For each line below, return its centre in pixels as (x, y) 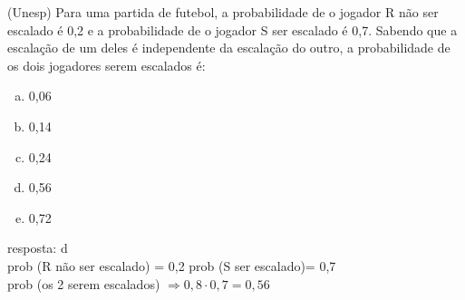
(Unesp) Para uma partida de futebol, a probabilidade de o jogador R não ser (223, 12)
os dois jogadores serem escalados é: (107, 65)
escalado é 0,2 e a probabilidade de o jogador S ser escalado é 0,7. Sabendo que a (232, 29)
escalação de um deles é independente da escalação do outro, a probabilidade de (229, 48)
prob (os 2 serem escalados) (84, 283)
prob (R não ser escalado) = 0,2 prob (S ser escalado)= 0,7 (172, 265)
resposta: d (38, 248)
